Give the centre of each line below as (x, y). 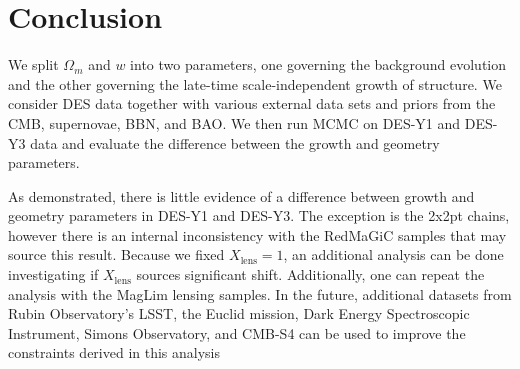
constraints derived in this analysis (114, 352)
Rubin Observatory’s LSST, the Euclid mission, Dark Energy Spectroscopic (239, 313)
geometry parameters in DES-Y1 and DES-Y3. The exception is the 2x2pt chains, (259, 215)
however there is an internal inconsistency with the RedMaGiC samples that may (257, 234)
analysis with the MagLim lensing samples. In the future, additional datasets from (260, 293)
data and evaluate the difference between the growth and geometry (235, 142)
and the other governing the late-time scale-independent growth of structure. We (255, 83)
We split (33, 64)
